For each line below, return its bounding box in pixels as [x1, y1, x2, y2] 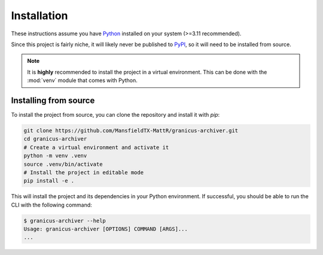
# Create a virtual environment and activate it [23, 144, 169, 151]
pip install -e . [23, 177, 75, 184]
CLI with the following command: [11, 201, 92, 208]
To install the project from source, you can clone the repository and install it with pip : [11, 111, 220, 119]
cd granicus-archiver [23, 135, 87, 142]
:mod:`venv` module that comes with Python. [27, 77, 138, 84]
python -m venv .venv [23, 153, 87, 159]
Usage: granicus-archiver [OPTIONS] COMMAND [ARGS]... [23, 226, 188, 233]
